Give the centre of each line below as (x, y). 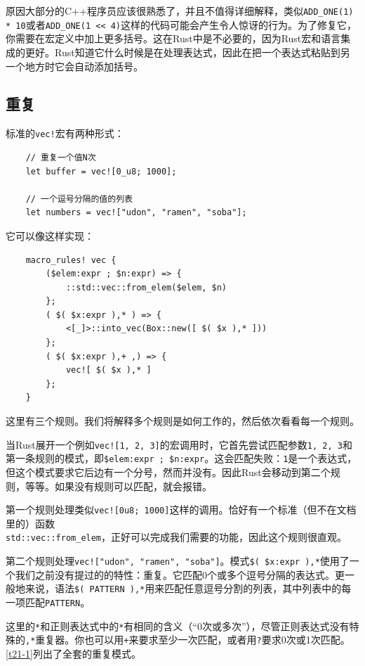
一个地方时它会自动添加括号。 (74, 66)
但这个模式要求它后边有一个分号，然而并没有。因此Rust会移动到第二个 (168, 472)
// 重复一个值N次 (61, 157)
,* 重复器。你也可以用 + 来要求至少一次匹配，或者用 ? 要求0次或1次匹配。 (188, 640)
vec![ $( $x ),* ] (108, 370)
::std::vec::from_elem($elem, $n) (146, 287)
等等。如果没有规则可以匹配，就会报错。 (118, 486)
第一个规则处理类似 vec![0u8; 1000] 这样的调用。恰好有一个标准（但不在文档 (181, 510)
